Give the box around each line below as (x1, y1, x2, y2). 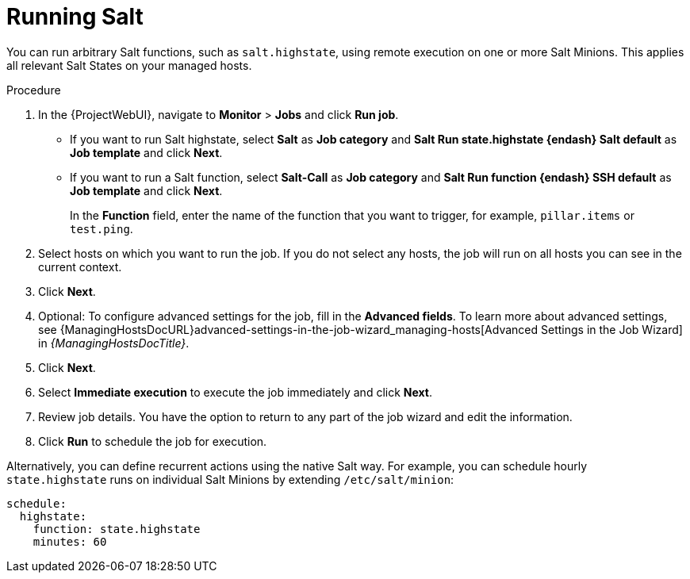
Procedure (6, 82, 61, 97)
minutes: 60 (33, 535, 107, 548)
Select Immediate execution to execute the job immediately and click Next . (38, 385, 433, 399)
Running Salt (6, 3, 144, 30)
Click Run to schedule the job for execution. (38, 434, 267, 448)
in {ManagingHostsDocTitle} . (38, 336, 190, 350)
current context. (38, 259, 122, 274)
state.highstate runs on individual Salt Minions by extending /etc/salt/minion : (6, 472, 454, 486)
